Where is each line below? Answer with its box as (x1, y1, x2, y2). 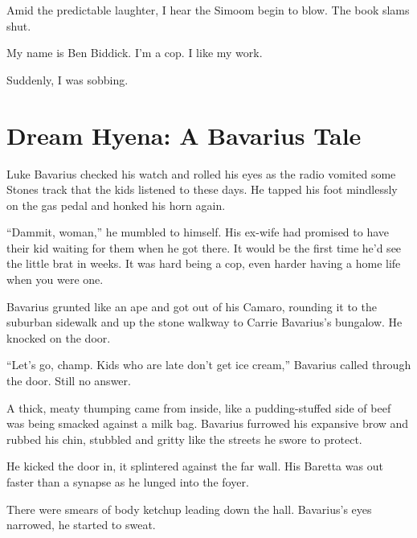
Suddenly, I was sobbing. (6, 71, 129, 88)
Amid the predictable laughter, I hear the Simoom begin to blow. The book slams (6, 2, 410, 18)
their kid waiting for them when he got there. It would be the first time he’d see (6, 239, 402, 256)
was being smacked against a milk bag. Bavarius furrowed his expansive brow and (6, 415, 409, 432)
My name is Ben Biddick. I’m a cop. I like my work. (6, 44, 263, 61)
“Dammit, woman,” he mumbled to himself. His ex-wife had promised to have (6, 224, 390, 240)
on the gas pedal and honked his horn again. (6, 196, 226, 213)
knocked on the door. (6, 329, 111, 346)
